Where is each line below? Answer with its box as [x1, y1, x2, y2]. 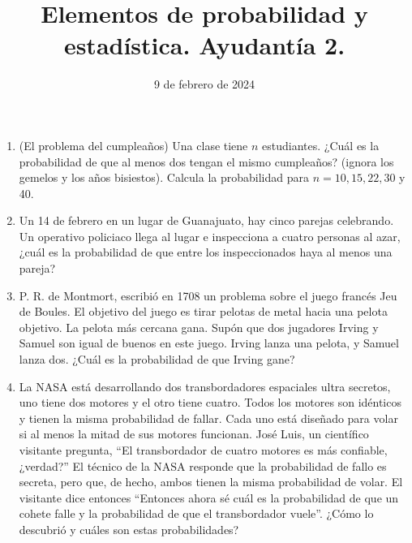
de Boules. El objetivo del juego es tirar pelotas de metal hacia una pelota [19, 303, 388, 320]
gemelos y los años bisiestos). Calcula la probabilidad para [19, 169, 309, 186]
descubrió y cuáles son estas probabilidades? [19, 520, 239, 537]
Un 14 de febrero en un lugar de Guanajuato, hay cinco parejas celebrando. [19, 212, 394, 229]
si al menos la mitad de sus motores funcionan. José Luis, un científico [19, 425, 369, 442]
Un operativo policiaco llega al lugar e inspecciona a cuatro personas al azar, [19, 227, 401, 244]
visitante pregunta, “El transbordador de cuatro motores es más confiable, [19, 442, 388, 458]
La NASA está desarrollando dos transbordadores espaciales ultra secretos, [19, 377, 391, 394]
